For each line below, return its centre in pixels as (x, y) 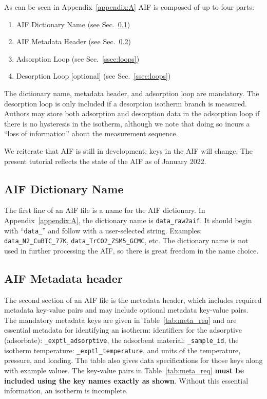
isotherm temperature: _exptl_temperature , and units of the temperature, (122, 350)
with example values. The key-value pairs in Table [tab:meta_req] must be (124, 370)
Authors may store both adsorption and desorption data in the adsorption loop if (132, 113)
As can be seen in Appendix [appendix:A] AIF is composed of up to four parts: (129, 7)
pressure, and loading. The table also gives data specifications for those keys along (133, 360)
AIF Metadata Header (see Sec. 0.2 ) (73, 41)
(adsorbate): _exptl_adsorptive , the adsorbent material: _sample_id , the (121, 340)
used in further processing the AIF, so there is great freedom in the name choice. (131, 250)
